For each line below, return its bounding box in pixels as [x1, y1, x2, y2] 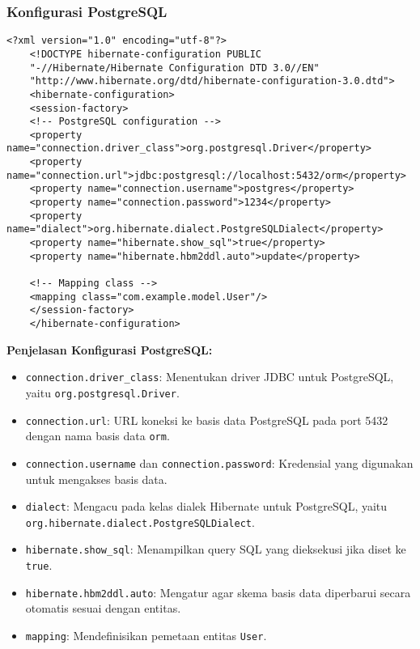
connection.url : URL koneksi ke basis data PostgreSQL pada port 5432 [25, 411, 388, 428]
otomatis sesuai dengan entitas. [25, 600, 181, 617]
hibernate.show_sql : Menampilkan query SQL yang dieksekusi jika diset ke [25, 541, 406, 558]
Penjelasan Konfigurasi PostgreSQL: [6, 341, 213, 358]
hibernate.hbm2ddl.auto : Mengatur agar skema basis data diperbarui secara [25, 583, 411, 600]
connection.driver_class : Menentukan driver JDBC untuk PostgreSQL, [25, 368, 394, 385]
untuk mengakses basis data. [25, 470, 168, 487]
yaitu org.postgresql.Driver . [25, 384, 180, 401]
